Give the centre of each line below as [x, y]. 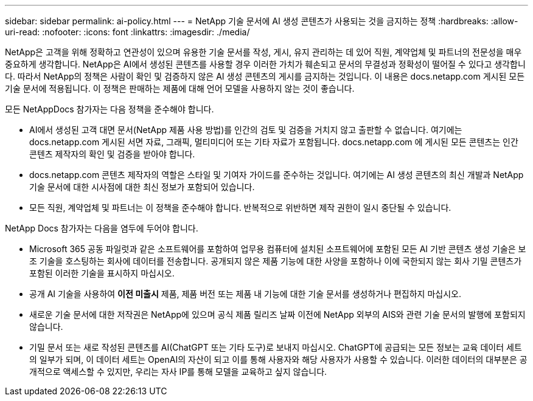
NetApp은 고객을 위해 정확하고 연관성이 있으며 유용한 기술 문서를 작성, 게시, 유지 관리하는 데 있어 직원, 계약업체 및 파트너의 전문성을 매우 [263, 52]
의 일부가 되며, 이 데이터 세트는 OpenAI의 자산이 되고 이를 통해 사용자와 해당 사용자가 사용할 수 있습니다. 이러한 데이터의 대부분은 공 [278, 359]
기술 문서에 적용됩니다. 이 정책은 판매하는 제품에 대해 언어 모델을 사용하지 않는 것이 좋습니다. [180, 88]
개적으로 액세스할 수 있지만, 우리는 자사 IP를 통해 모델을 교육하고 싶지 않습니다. [178, 372]
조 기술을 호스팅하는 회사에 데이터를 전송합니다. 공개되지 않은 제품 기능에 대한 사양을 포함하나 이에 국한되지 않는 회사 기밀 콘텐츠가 [276, 261]
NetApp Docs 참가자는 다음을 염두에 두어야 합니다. [102, 228]
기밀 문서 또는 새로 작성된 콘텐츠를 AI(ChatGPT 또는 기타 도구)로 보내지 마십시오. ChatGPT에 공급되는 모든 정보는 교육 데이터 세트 [276, 347]
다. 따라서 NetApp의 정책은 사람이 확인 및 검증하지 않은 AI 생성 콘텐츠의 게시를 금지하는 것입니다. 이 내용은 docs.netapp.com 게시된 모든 [265, 76]
